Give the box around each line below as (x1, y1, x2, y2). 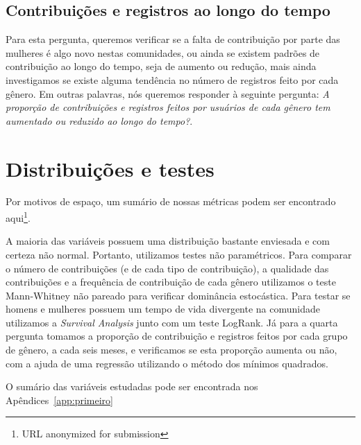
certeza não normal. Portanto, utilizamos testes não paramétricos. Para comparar (6, 247, 352, 261)
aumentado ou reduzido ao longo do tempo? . (6, 113, 193, 128)
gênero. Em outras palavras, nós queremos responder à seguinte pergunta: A (6, 86, 330, 101)
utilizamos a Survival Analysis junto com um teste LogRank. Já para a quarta (6, 315, 338, 329)
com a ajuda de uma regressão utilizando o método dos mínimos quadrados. (6, 356, 328, 370)
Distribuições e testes (6, 154, 215, 182)
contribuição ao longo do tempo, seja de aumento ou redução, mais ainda (6, 59, 317, 73)
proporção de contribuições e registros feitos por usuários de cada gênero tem (6, 100, 330, 114)
